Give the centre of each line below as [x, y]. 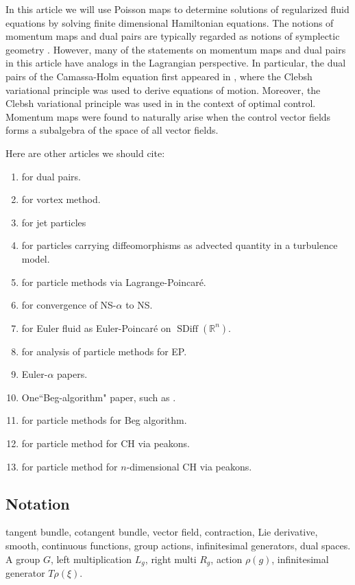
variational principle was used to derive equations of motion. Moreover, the [163, 89]
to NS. [139, 305]
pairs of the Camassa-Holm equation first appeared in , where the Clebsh [159, 76]
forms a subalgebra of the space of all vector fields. [112, 130]
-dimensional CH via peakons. [189, 466]
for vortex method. [61, 199]
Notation [38, 503]
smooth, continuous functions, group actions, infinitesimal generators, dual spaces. [178, 546]
